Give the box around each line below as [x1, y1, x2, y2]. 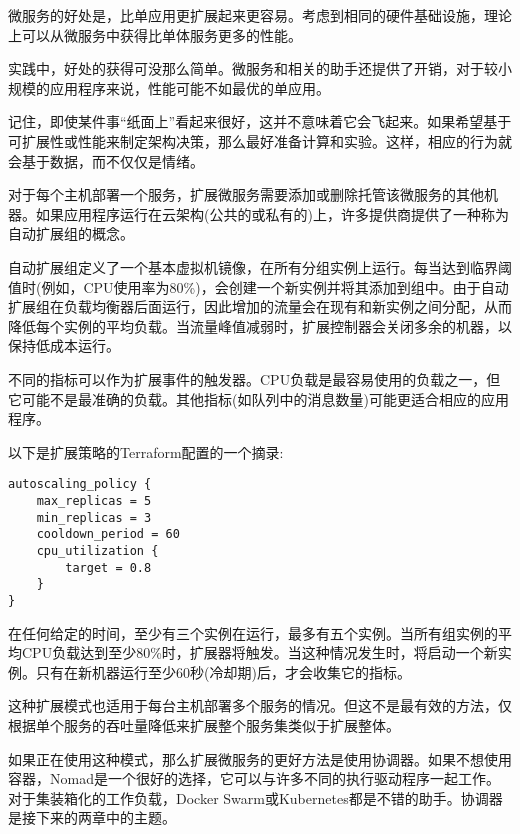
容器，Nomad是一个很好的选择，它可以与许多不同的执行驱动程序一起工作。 [8, 768, 500, 789]
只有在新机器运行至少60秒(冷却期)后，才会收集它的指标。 [35, 661, 411, 682]
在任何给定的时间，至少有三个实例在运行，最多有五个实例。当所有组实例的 [8, 622, 498, 643]
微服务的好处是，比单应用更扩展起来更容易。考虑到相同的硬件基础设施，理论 [8, 5, 512, 25]
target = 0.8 [65, 560, 152, 575]
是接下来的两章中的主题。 [8, 807, 176, 828]
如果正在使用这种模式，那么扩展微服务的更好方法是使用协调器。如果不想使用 [8, 748, 512, 769]
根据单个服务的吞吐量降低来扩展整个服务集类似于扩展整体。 [8, 714, 400, 735]
